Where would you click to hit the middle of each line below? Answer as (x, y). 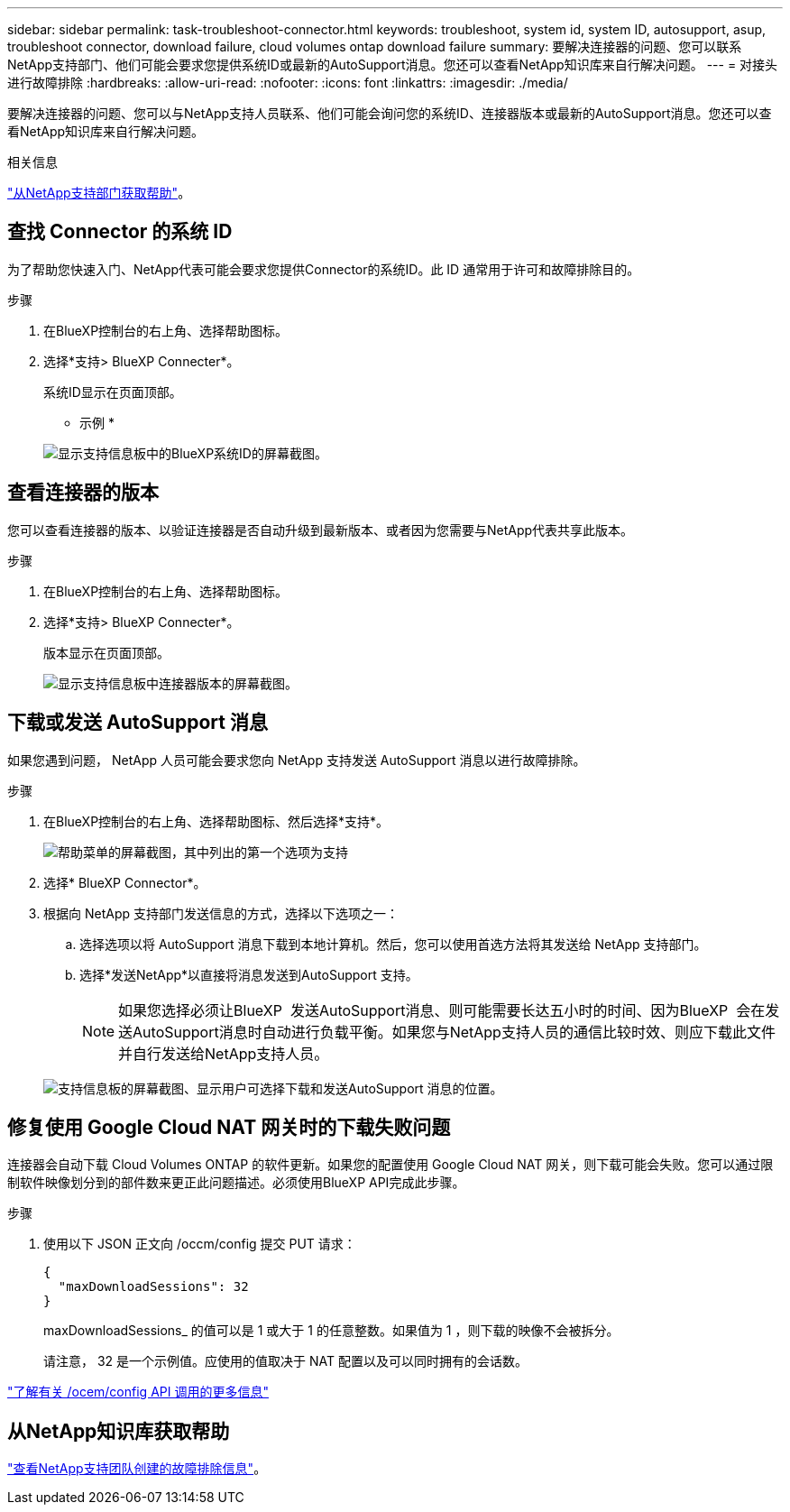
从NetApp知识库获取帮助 (119, 1431)
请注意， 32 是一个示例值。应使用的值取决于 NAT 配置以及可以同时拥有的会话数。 (285, 1361)
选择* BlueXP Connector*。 (125, 882)
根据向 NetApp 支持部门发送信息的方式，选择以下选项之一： (221, 913)
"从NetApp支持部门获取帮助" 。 (99, 193)
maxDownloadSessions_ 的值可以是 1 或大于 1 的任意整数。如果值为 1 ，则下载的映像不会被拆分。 (331, 1331)
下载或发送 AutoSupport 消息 (138, 723)
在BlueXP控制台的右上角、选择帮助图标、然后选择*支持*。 (216, 821)
